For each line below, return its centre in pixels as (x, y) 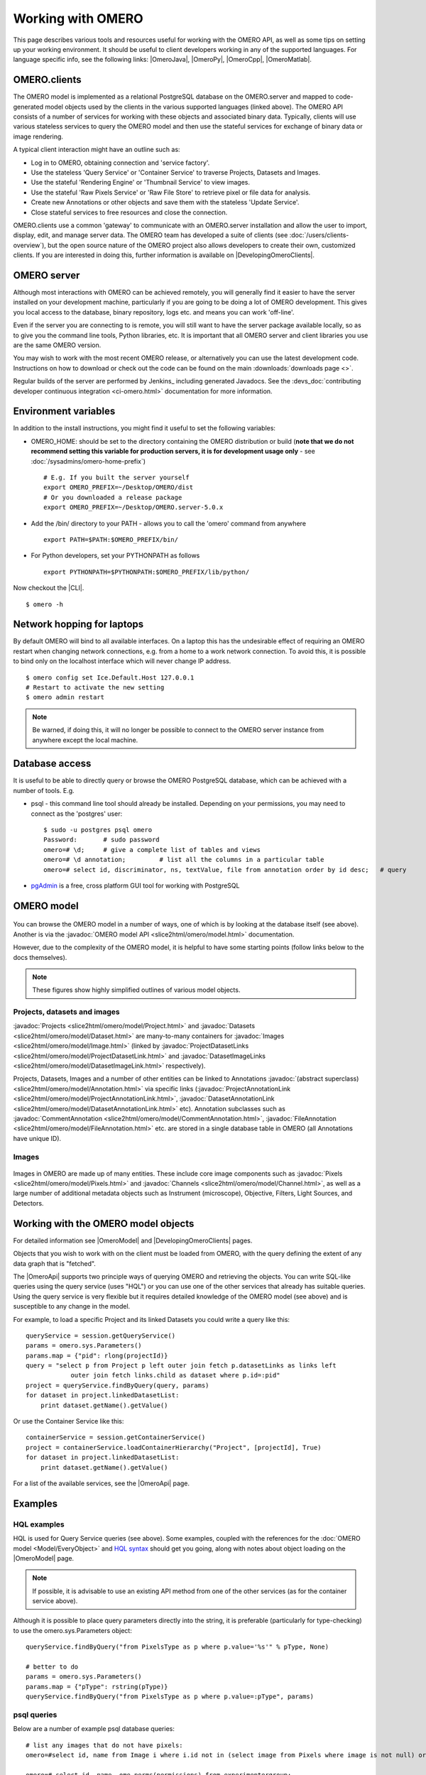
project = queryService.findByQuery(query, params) (118, 1385)
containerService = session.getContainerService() (116, 1437)
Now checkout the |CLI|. (49, 588)
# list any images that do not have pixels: (105, 1745)
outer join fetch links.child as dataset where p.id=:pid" (175, 1375)
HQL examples (39, 1524)
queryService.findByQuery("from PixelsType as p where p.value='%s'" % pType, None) (177, 1647)
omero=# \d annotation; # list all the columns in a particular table (184, 860)
